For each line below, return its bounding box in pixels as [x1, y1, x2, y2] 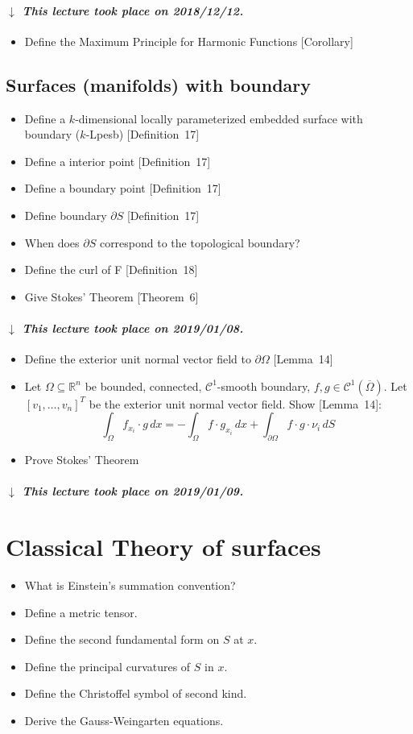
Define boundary [24, 206, 107, 223]
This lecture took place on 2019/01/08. [22, 319, 244, 336]
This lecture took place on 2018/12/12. [22, 2, 244, 19]
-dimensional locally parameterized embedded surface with [75, 110, 363, 126]
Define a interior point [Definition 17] [24, 152, 211, 169]
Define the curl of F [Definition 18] [24, 261, 198, 278]
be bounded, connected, [85, 377, 202, 394]
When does [24, 234, 80, 251]
